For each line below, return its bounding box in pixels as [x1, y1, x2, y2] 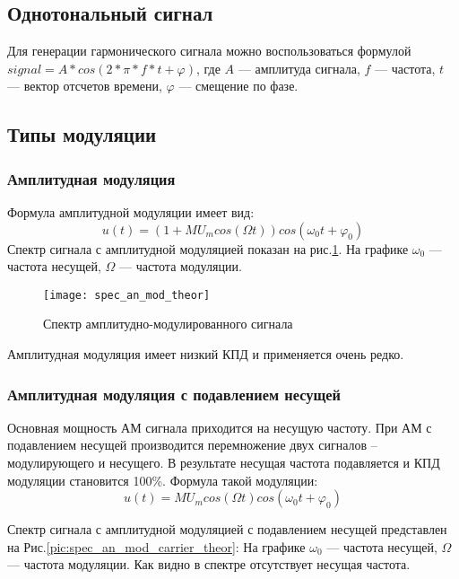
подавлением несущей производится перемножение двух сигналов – [7, 435, 377, 454]
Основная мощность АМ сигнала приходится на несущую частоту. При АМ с [7, 417, 432, 436]
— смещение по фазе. [178, 76, 299, 95]
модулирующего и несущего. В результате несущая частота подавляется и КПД [7, 453, 440, 472]
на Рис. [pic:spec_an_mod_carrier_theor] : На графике [7, 537, 306, 556]
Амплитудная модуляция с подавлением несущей [7, 382, 341, 405]
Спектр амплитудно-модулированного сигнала [43, 314, 293, 333]
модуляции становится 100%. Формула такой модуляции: [7, 470, 318, 489]
